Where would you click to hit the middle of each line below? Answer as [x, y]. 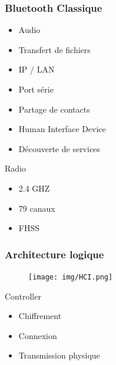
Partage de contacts [54, 109]
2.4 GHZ [34, 188]
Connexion [38, 335]
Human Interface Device [62, 129]
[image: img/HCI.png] [71, 277]
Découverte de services [59, 148]
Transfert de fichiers [54, 49]
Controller [23, 296]
